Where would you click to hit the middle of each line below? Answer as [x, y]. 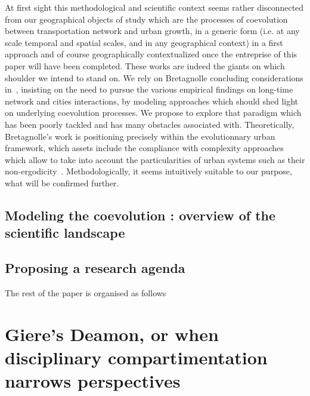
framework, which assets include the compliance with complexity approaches [144, 148]
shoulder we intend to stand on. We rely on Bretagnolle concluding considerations [154, 77]
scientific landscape [65, 233]
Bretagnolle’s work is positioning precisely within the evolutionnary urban [140, 136]
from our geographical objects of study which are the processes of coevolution [146, 19]
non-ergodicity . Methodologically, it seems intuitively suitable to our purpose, [148, 171]
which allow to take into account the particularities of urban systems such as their [155, 159]
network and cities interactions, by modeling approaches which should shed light [152, 101]
